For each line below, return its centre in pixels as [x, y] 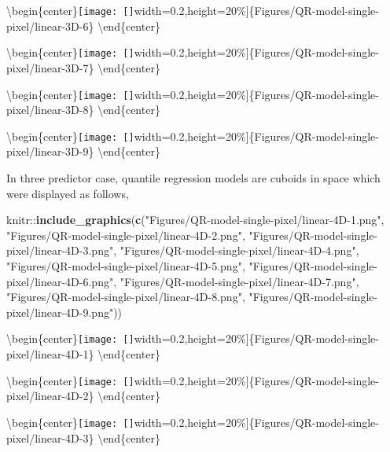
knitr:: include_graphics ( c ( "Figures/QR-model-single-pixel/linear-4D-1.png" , [195, 220]
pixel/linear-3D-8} [50, 110]
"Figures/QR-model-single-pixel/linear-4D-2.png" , [126, 235]
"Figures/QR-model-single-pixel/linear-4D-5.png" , [126, 265]
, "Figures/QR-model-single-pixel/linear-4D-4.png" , [236, 250]
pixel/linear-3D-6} [50, 26]
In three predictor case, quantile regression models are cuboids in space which [193, 178]
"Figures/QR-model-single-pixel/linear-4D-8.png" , [126, 297]
